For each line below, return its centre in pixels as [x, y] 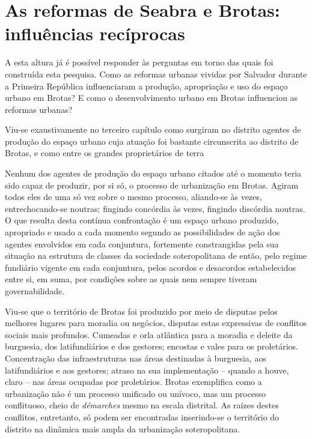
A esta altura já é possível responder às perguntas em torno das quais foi [139, 62]
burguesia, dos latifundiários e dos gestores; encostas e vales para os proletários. [151, 346]
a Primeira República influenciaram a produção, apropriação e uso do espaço [146, 86]
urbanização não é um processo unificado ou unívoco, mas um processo [136, 393]
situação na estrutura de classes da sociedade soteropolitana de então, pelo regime [156, 256]
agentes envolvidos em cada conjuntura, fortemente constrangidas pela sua [142, 244]
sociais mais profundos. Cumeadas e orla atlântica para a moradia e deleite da [149, 334]
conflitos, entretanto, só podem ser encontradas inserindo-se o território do [142, 416]
